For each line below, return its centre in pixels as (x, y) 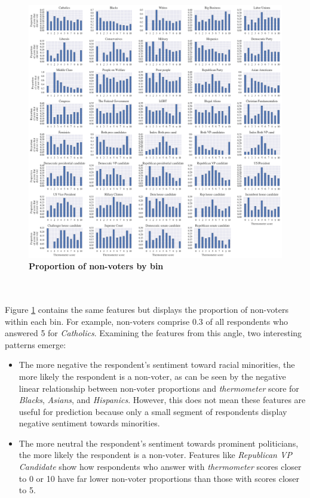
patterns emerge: (36, 344)
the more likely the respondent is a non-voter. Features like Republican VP (155, 455)
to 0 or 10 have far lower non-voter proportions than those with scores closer (159, 478)
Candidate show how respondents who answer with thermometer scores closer (160, 467)
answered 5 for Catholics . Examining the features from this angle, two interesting (154, 333)
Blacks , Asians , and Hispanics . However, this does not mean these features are (162, 400)
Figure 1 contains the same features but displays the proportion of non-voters (147, 309)
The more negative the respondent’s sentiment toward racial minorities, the (157, 365)
